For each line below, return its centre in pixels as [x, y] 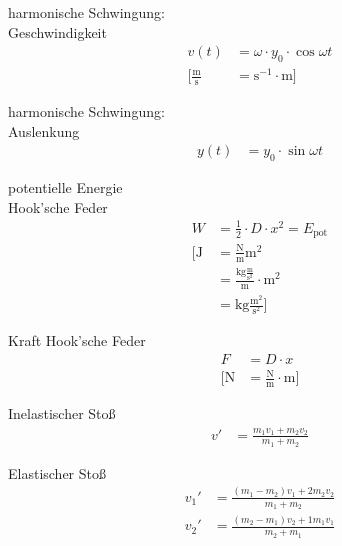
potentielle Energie [65, 186]
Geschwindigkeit [57, 31]
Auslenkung [44, 130]
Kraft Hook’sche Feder [77, 340]
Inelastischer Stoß [62, 413]
